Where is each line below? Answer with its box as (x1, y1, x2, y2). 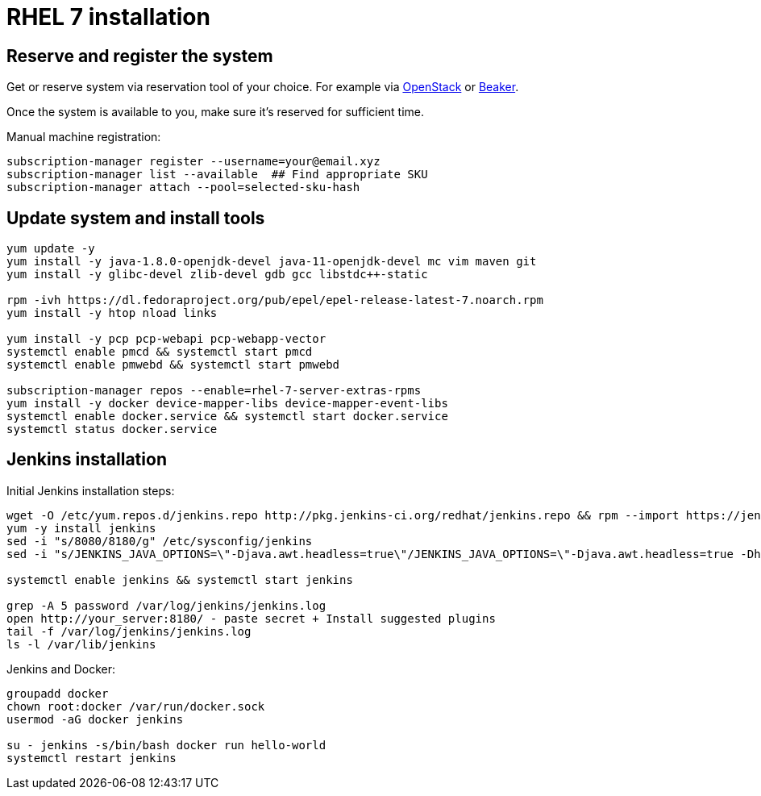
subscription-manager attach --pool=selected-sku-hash (6, 181, 360, 194)
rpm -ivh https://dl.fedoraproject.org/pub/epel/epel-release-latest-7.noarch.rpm (6, 294, 543, 307)
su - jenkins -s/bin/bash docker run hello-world (6, 738, 326, 752)
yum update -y (6, 242, 95, 256)
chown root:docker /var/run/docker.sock (6, 699, 265, 713)
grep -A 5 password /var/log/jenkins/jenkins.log (6, 598, 326, 612)
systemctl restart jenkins (6, 751, 177, 765)
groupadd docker (6, 686, 109, 700)
